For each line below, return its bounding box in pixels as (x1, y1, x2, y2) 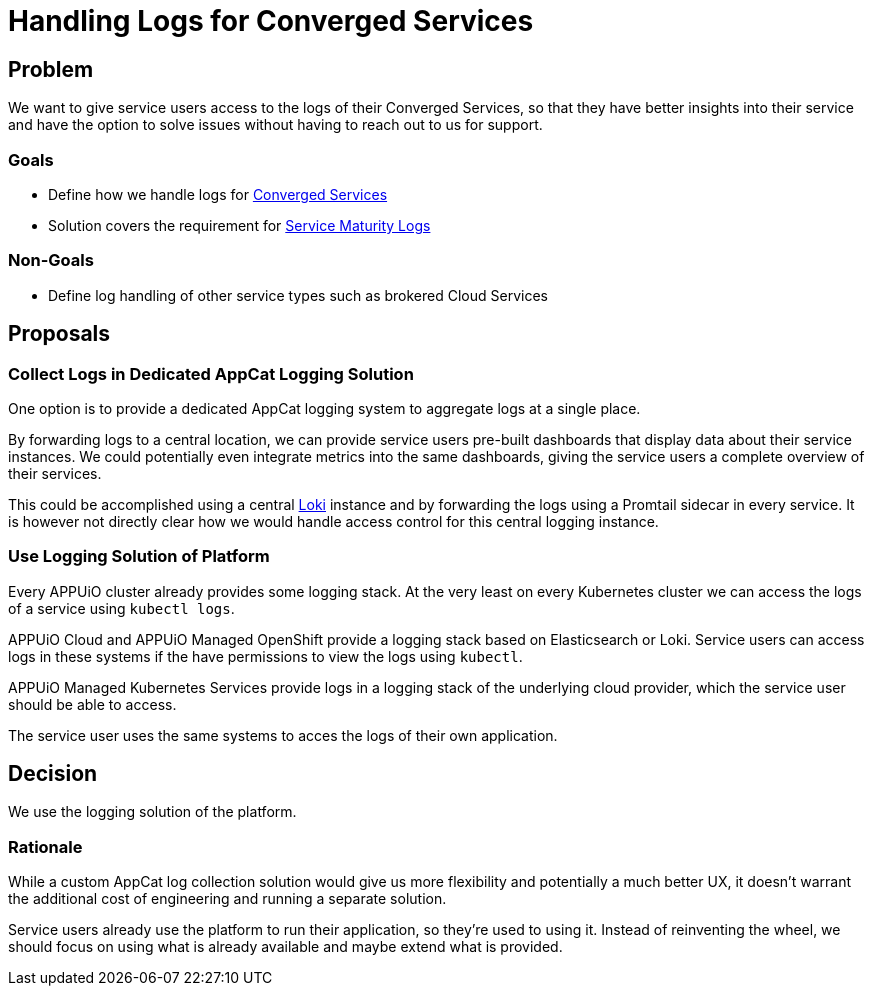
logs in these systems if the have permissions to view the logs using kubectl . (8, 647, 523, 665)
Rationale (8, 836, 83, 857)
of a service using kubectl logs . (8, 599, 235, 617)
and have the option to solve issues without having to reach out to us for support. (8, 116, 543, 134)
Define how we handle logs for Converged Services (48, 185, 388, 203)
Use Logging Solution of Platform (8, 546, 270, 567)
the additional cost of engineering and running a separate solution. (8, 890, 447, 908)
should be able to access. (8, 695, 177, 713)
